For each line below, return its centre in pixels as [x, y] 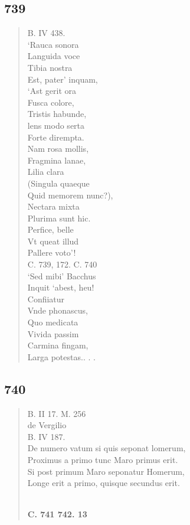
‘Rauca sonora [53, 44]
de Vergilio [47, 425]
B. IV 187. [46, 436]
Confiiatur [46, 299]
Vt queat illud [53, 241]
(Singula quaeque [58, 183]
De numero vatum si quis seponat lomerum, [107, 448]
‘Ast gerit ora [52, 91]
